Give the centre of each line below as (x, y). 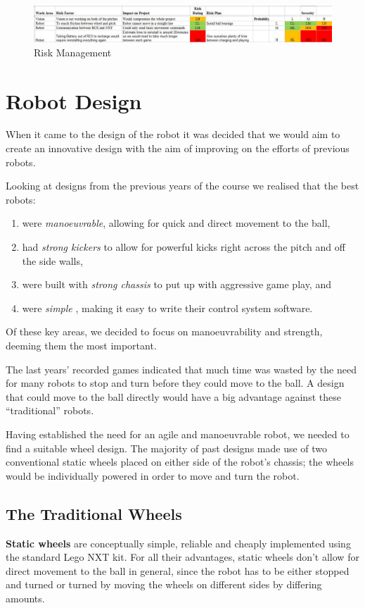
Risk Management (73, 52)
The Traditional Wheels (94, 513)
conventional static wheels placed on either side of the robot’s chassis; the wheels (180, 462)
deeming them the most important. (81, 346)
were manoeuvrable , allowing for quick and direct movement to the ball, (176, 223)
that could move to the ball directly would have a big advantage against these (173, 396)
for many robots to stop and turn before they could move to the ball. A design (175, 383)
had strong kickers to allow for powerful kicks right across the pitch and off (184, 247)
